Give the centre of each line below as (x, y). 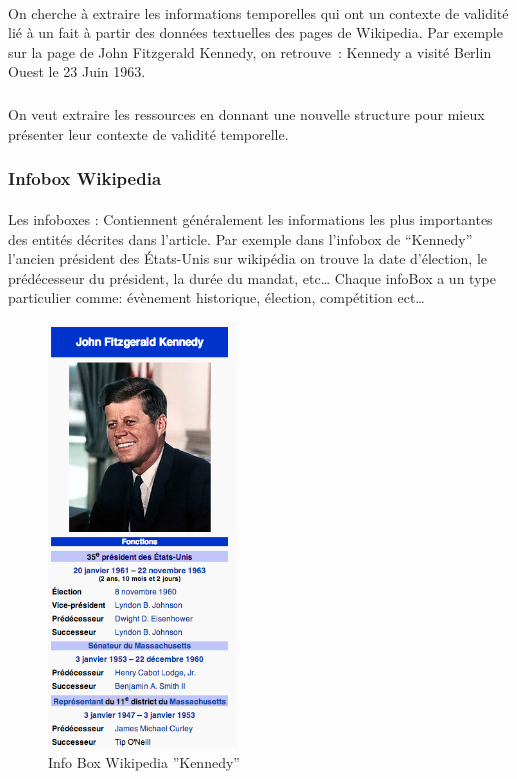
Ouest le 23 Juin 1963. (77, 71)
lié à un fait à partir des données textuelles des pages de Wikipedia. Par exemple (255, 32)
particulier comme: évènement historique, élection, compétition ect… (216, 297)
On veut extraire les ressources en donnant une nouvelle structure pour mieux (246, 114)
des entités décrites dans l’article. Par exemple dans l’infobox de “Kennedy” (240, 238)
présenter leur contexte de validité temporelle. (148, 133)
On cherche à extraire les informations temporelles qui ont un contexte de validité (258, 12)
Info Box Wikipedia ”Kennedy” (144, 761)
